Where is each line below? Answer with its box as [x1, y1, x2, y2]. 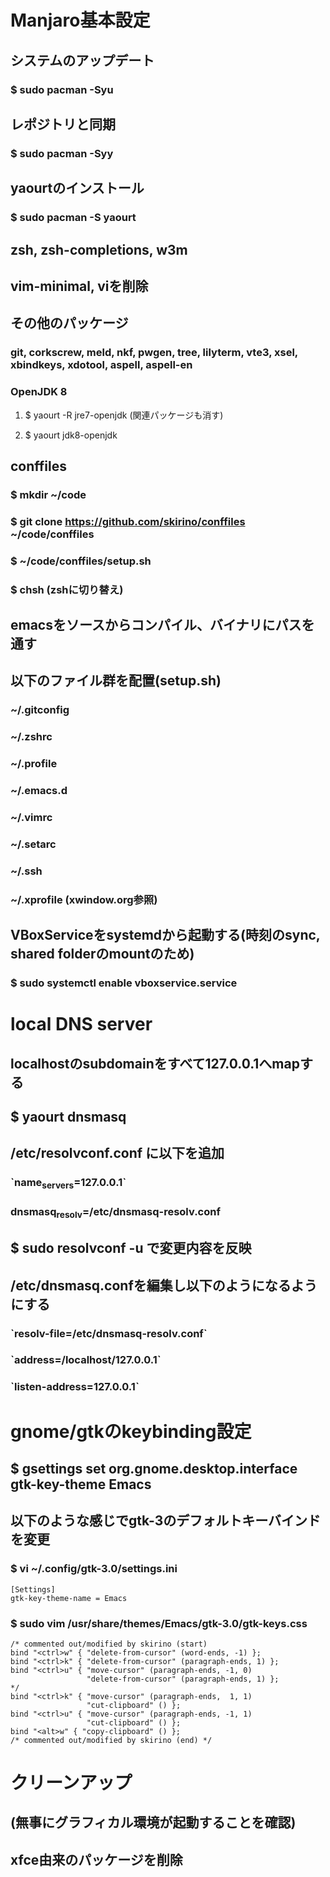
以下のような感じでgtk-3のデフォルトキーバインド [10, 1512, 322, 1530]
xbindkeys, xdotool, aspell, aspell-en [10, 358, 193, 372]
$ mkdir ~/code [10, 487, 87, 501]
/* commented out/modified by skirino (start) [10, 1639, 208, 1649]
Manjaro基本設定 [10, 9, 151, 32]
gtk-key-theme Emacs [10, 1476, 152, 1493]
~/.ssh [10, 864, 43, 878]
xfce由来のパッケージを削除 [10, 1851, 183, 1868]
